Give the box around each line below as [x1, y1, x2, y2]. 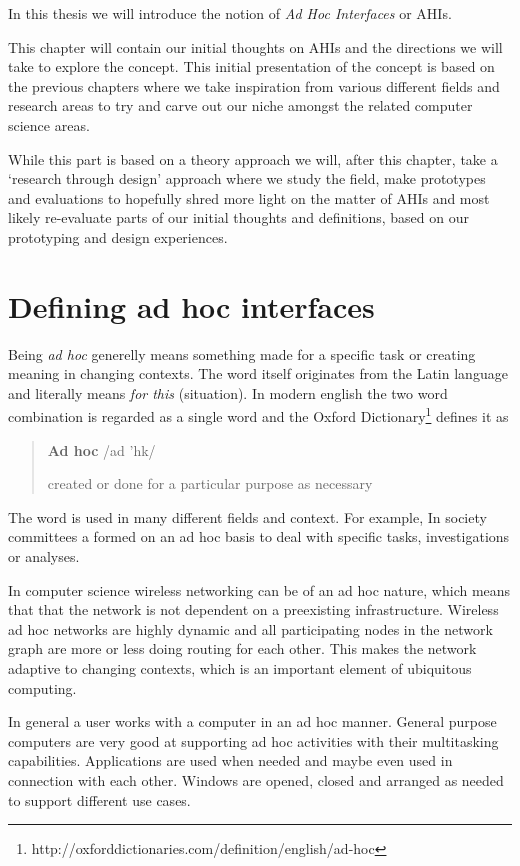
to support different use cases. [8, 789, 191, 810]
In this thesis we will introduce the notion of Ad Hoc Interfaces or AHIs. [8, 3, 452, 23]
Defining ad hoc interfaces [8, 285, 375, 326]
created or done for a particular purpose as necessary [47, 473, 373, 494]
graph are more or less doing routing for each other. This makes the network [8, 638, 477, 659]
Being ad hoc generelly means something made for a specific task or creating [8, 343, 476, 364]
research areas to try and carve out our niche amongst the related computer [8, 95, 473, 116]
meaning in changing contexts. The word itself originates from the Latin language [8, 363, 508, 384]
